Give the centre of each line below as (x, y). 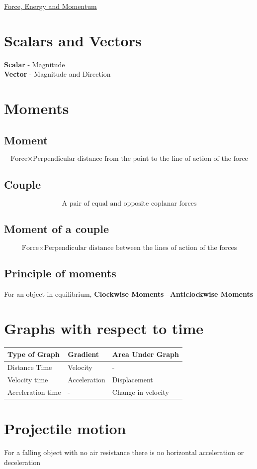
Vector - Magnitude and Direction (57, 74)
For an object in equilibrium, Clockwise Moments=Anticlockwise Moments (129, 294)
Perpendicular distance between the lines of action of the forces (140, 248)
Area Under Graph (145, 354)
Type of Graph (34, 354)
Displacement (132, 379)
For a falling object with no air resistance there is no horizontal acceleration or (124, 452)
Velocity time (28, 379)
